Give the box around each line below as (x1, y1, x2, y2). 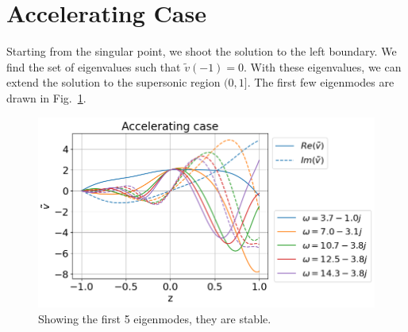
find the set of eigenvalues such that (6, 58, 181, 75)
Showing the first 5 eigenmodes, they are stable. (38, 310, 271, 326)
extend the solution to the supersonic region (6, 74, 221, 91)
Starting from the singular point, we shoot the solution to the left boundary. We (6, 43, 397, 60)
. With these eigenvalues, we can (244, 58, 402, 75)
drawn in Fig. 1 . (6, 89, 87, 106)
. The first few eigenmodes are (247, 74, 395, 91)
